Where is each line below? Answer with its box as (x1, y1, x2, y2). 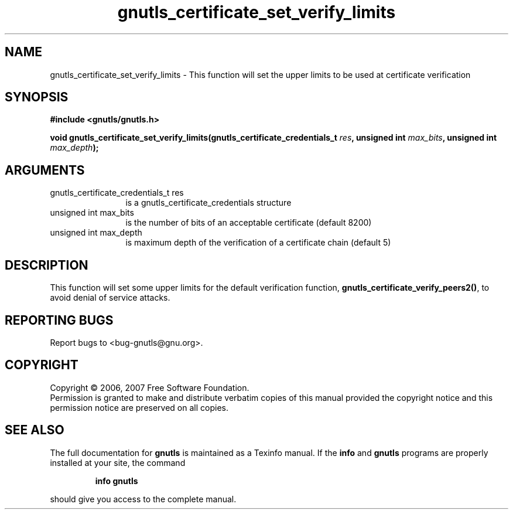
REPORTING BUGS (5, 312, 114, 328)
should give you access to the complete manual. (50, 493, 237, 504)
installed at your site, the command (50, 457, 186, 468)
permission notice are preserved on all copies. (50, 402, 228, 413)
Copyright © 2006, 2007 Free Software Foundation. (50, 382, 249, 393)
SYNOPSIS (5, 90, 69, 105)
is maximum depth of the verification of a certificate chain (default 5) (125, 237, 391, 248)
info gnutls (95, 475, 138, 486)
